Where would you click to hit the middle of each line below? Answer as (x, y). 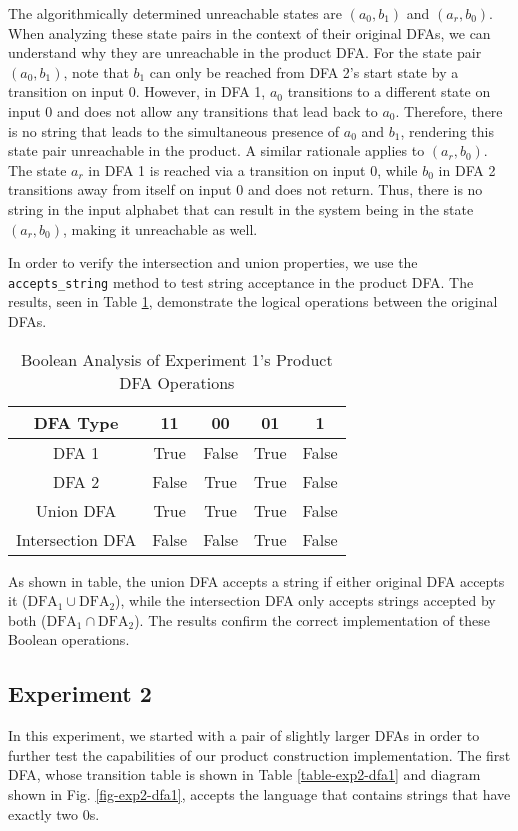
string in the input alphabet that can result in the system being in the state (241, 208)
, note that (96, 71)
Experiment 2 (80, 693)
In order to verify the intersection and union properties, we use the (213, 262)
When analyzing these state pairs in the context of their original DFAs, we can (249, 32)
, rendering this (447, 130)
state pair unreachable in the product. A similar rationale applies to (216, 150)
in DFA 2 (467, 169)
